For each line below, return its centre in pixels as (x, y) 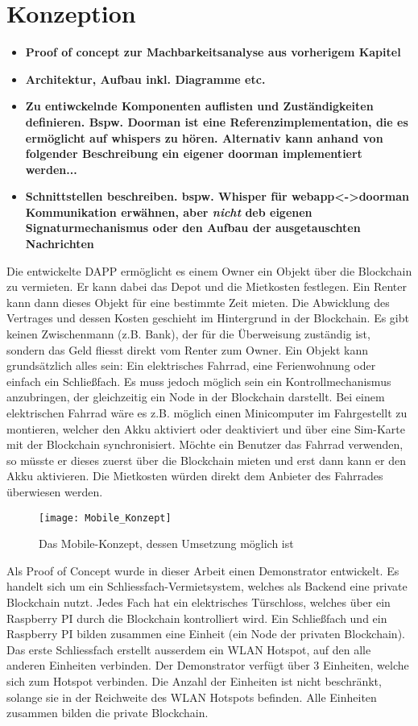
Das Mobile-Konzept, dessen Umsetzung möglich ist (166, 543)
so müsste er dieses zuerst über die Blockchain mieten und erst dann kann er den (206, 460)
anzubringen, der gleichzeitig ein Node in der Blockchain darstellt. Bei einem (196, 397)
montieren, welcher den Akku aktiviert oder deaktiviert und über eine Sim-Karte (206, 428)
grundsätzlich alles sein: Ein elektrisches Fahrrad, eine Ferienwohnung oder (191, 365)
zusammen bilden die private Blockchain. (108, 713)
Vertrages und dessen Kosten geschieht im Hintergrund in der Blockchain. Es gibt (208, 318)
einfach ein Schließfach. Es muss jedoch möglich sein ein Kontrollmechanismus (199, 381)
